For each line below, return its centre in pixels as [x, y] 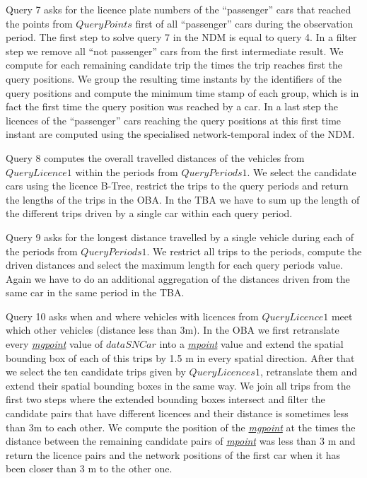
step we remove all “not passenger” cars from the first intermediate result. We [175, 51]
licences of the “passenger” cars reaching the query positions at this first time [174, 120]
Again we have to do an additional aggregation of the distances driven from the [178, 278]
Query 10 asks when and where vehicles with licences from [132, 316]
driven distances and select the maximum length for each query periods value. [174, 265]
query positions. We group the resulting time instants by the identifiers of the [174, 78]
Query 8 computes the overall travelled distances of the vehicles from [155, 157]
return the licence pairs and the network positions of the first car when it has [173, 454]
